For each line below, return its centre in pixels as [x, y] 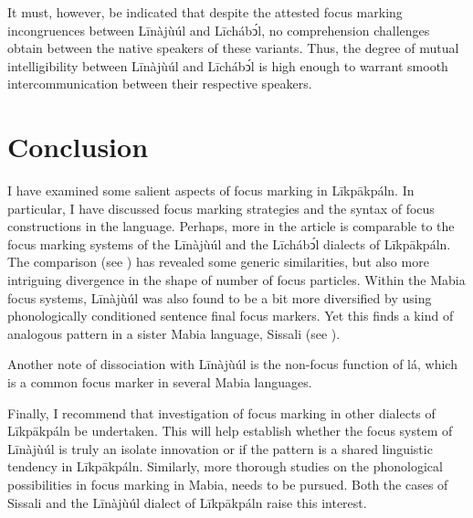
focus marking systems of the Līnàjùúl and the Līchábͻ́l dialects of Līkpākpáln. [229, 243]
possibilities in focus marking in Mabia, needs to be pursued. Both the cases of [228, 484]
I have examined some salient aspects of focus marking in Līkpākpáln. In [211, 190]
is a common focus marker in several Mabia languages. [160, 382]
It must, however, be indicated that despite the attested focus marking [205, 12]
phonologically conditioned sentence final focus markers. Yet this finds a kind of [231, 316]
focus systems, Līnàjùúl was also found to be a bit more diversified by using [220, 297]
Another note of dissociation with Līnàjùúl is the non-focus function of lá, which [232, 364]
